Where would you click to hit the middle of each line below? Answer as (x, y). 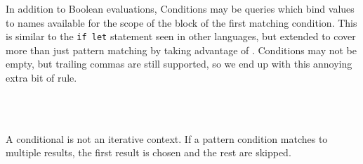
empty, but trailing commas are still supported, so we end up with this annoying (179, 64)
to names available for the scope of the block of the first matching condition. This (181, 22)
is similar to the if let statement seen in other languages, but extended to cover (181, 36)
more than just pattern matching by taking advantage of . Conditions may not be (181, 50)
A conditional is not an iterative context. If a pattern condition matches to (167, 138)
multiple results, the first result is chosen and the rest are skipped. (148, 152)
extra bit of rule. (41, 78)
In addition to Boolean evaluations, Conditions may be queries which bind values (180, 8)
